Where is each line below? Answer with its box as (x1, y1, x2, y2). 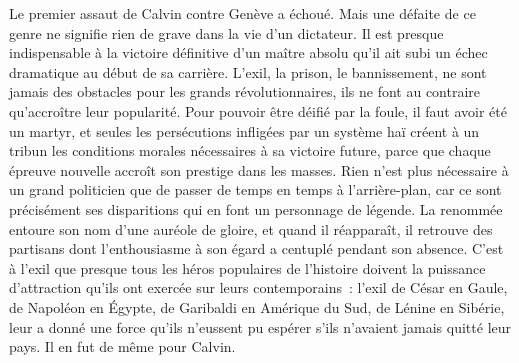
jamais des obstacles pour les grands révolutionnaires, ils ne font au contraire (9, 81, 481, 102)
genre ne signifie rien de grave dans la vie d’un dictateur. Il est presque (9, 22, 444, 43)
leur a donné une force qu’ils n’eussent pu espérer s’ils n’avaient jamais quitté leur (9, 316, 512, 337)
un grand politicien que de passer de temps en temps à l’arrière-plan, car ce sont (9, 179, 502, 200)
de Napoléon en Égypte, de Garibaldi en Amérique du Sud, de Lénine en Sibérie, (9, 296, 505, 317)
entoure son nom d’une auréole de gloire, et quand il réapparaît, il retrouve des (9, 218, 493, 239)
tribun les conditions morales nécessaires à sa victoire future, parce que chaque (9, 140, 491, 161)
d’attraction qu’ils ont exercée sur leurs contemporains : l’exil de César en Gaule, (9, 277, 508, 298)
